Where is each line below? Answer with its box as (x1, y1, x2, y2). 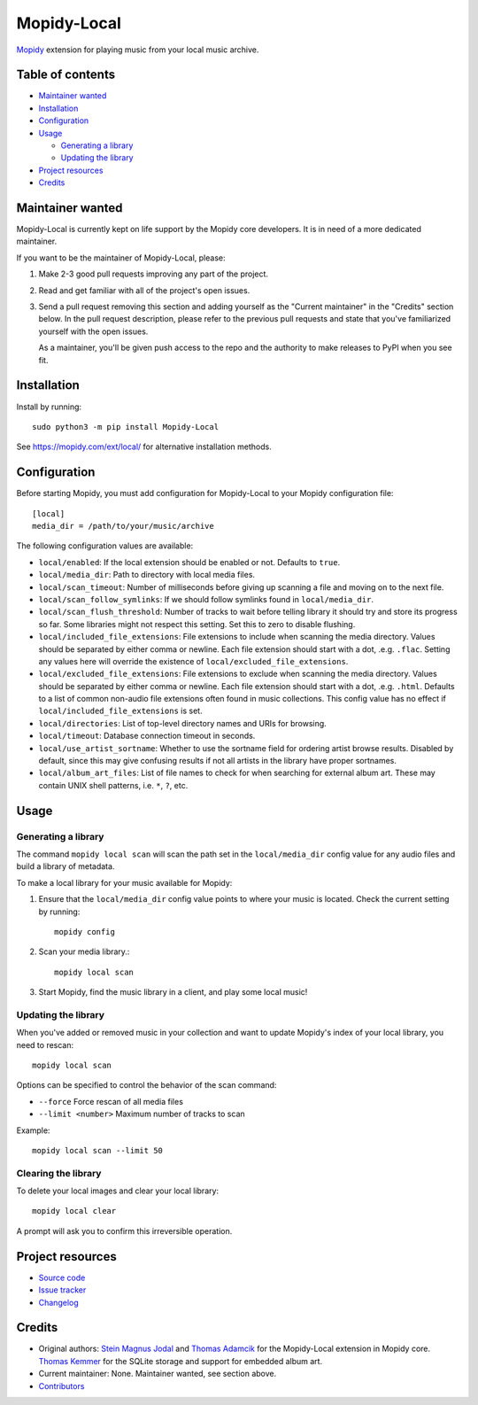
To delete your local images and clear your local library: (16, 1185, 220, 1196)
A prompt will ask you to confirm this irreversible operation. (16, 1225, 233, 1236)
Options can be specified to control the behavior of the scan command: (16, 1080, 277, 1091)
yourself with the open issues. (38, 326, 149, 337)
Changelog (38, 1297, 79, 1308)
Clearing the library (16, 1167, 102, 1179)
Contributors (38, 1380, 85, 1391)
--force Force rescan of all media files (38, 1096, 183, 1106)
